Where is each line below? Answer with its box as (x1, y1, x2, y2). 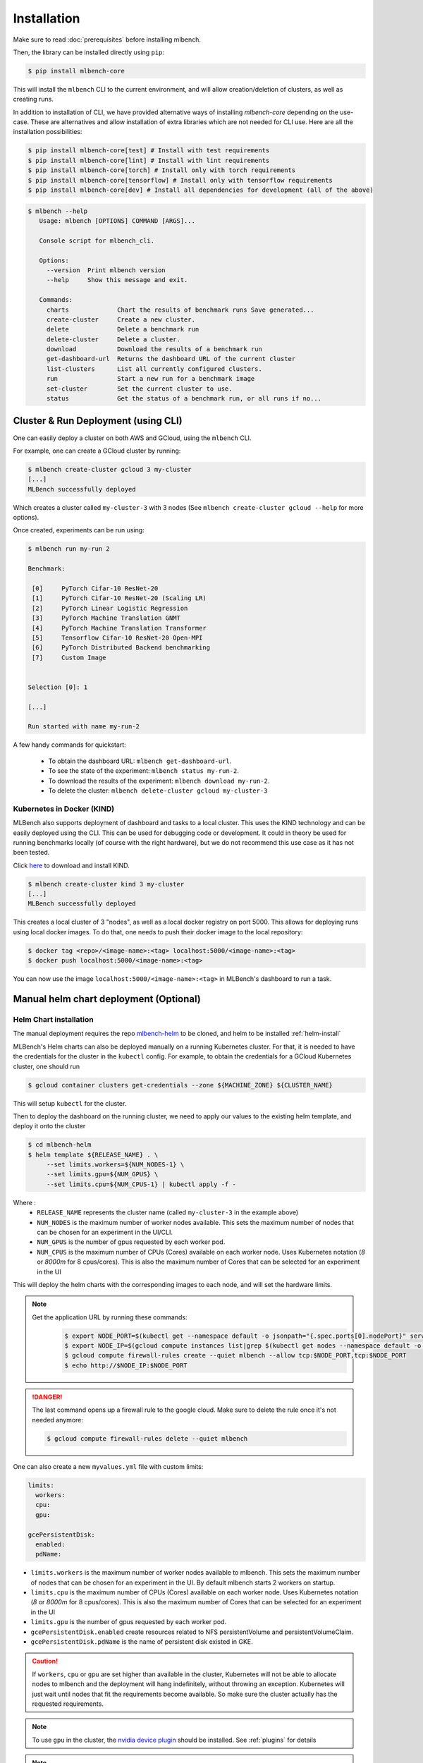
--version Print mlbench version (46, 266, 166, 274)
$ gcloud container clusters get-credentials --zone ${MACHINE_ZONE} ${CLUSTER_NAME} (27, 1081, 333, 1089)
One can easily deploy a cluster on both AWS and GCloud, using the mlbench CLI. (13, 434, 252, 442)
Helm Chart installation (13, 1014, 94, 1024)
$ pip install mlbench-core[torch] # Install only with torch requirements (27, 166, 296, 174)
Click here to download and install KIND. (13, 861, 130, 870)
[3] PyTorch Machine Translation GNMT (32, 614, 181, 622)
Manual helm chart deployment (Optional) (13, 993, 201, 1005)
